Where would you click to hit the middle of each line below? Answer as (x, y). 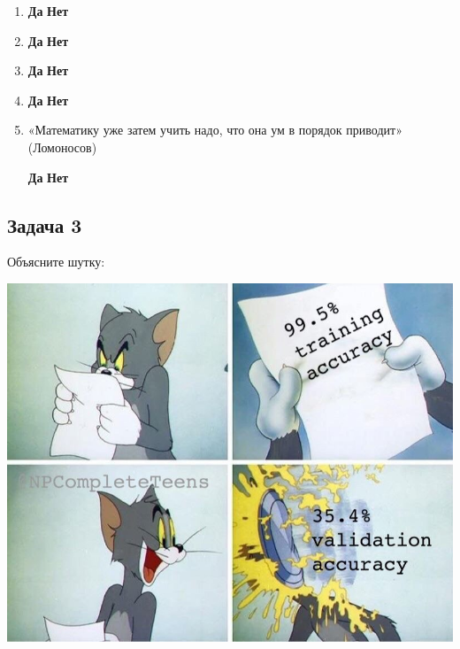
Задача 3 (45, 224)
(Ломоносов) (62, 147)
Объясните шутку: (56, 262)
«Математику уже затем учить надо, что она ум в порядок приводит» (215, 130)
